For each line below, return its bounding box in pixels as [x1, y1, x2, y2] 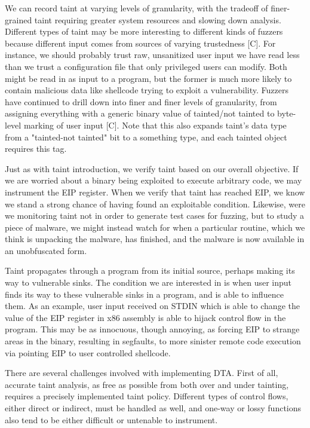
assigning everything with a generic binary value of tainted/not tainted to [5, 107, 275, 120]
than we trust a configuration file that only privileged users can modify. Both [5, 60, 287, 72]
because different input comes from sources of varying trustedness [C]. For [5, 36, 276, 49]
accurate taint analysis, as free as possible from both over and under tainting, [5, 378, 289, 390]
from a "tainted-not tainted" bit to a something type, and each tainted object [5, 130, 287, 143]
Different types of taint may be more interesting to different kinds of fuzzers [5, 25, 283, 38]
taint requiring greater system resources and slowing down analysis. [34, 13, 281, 26]
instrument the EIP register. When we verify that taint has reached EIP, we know [5, 185, 305, 198]
